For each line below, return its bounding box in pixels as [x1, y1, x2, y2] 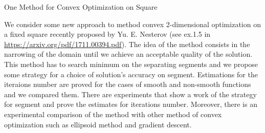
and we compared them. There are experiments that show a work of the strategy [4, 88, 257, 99]
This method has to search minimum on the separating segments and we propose [4, 58, 258, 69]
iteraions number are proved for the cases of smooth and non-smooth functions [4, 79, 251, 90]
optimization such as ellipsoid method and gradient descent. [4, 119, 192, 129]
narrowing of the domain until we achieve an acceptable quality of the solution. [4, 49, 253, 59]
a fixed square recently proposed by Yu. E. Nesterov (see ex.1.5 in [4, 29, 211, 39]
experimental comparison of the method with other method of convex [4, 108, 222, 119]
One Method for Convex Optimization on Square [4, 2, 158, 12]
